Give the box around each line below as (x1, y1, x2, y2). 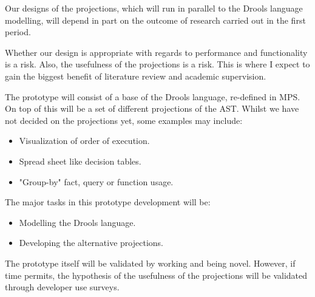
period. (5, 26, 31, 38)
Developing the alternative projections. (19, 236, 163, 249)
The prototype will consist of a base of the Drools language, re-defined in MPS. (5, 90, 300, 103)
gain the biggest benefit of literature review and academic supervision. (5, 69, 266, 82)
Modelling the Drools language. (19, 216, 136, 228)
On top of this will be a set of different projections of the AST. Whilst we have (5, 102, 299, 115)
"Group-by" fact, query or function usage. (19, 175, 174, 188)
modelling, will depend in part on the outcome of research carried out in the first (5, 13, 306, 26)
